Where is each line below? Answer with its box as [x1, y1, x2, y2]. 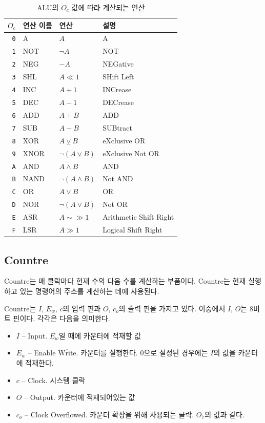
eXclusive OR [103, 135, 146, 145]
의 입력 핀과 [63, 303, 101, 313]
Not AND [103, 173, 133, 184]
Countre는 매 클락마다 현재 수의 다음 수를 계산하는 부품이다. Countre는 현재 [4, 276, 246, 286]
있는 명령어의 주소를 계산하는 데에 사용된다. [19, 285, 159, 296]
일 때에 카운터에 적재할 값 [58, 330, 141, 341]
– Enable [28, 347, 56, 358]
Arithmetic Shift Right [103, 211, 174, 222]
